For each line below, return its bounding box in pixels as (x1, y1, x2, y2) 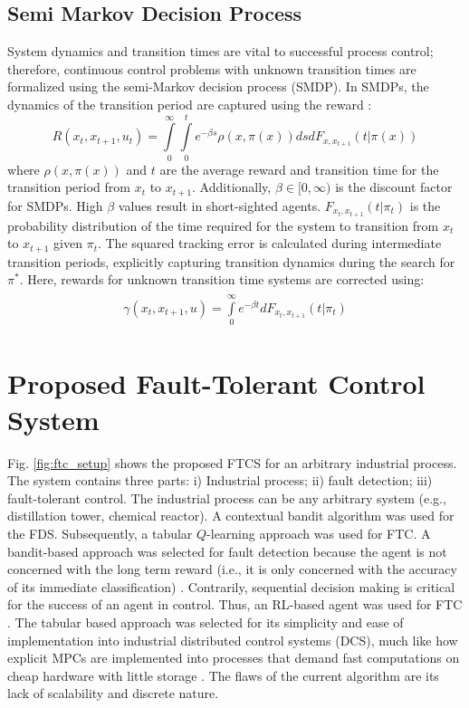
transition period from (7, 177, 130, 196)
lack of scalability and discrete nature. (7, 684, 219, 703)
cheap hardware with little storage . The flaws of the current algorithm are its (7, 665, 439, 684)
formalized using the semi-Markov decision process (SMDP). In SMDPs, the (7, 77, 429, 96)
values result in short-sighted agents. (118, 196, 321, 215)
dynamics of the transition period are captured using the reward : (7, 94, 372, 113)
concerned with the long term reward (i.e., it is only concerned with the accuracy (7, 560, 457, 579)
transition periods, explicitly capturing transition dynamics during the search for (7, 252, 455, 271)
